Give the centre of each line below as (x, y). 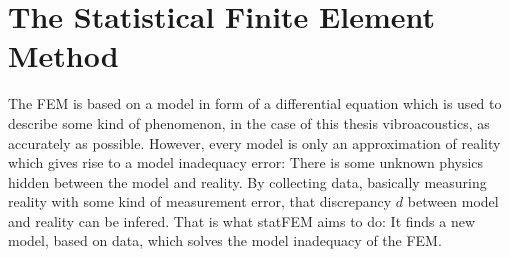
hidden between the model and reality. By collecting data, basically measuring (247, 181)
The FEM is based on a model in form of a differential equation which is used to (255, 103)
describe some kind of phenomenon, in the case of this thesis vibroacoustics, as (249, 122)
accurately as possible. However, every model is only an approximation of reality (254, 142)
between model (453, 201)
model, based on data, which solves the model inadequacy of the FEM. (225, 240)
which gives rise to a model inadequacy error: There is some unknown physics (246, 162)
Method (63, 55)
